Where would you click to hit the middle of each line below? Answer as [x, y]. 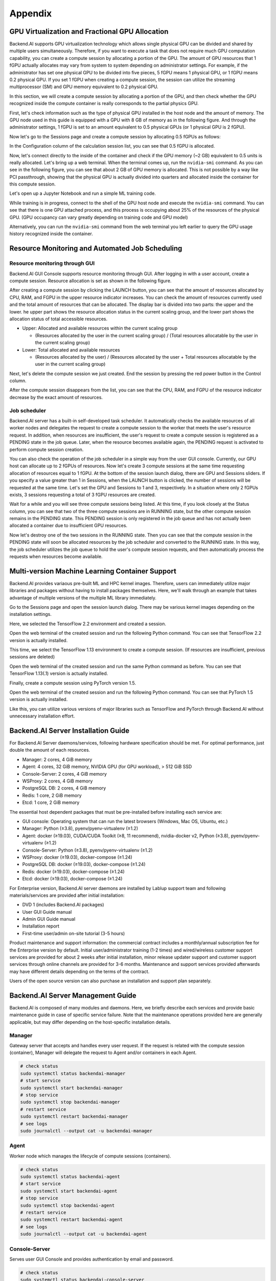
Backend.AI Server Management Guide [73, 996]
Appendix [31, 13]
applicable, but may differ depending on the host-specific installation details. [90, 1022]
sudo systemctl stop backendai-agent [67, 1205]
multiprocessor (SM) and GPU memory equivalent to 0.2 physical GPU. [84, 87]
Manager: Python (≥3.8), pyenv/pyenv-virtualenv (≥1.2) [80, 829]
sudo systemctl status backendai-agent [70, 1177]
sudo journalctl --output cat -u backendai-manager [86, 1131]
